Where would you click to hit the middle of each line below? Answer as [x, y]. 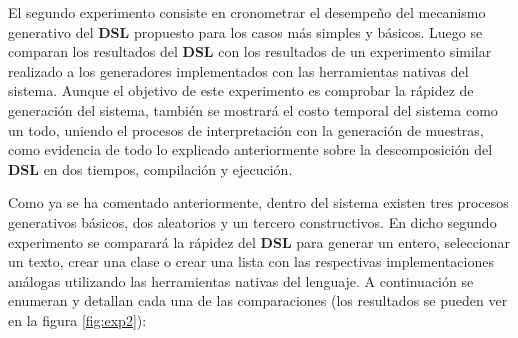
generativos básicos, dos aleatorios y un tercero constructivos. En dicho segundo [252, 221]
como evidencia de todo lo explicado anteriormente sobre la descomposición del [250, 149]
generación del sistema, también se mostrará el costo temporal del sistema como [253, 109]
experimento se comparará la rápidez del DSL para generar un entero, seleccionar [259, 241]
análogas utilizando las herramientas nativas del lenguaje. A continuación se [241, 280]
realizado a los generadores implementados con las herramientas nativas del [238, 70]
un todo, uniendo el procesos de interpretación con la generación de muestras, [246, 129]
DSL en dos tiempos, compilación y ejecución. [150, 168]
